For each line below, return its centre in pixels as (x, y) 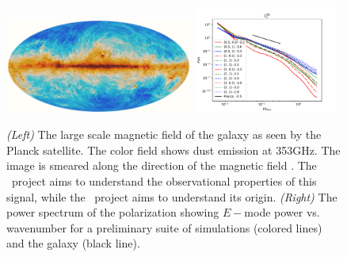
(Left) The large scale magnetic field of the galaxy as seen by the (164, 134)
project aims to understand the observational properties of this (164, 180)
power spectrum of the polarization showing (113, 212)
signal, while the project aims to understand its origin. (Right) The (172, 196)
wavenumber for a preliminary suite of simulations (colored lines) (164, 227)
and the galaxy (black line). (73, 243)
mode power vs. (282, 212)
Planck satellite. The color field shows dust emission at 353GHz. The (173, 150)
